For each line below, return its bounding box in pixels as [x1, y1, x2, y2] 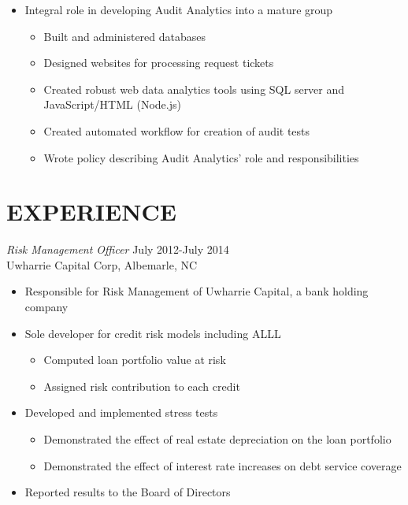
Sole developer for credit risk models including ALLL [24, 325, 281, 341]
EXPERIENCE [6, 195, 176, 228]
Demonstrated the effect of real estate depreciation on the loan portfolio [43, 431, 391, 447]
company [24, 299, 69, 315]
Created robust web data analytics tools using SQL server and [43, 80, 345, 97]
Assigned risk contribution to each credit [43, 377, 240, 394]
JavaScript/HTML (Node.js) [43, 96, 181, 113]
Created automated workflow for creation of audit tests [43, 122, 310, 139]
